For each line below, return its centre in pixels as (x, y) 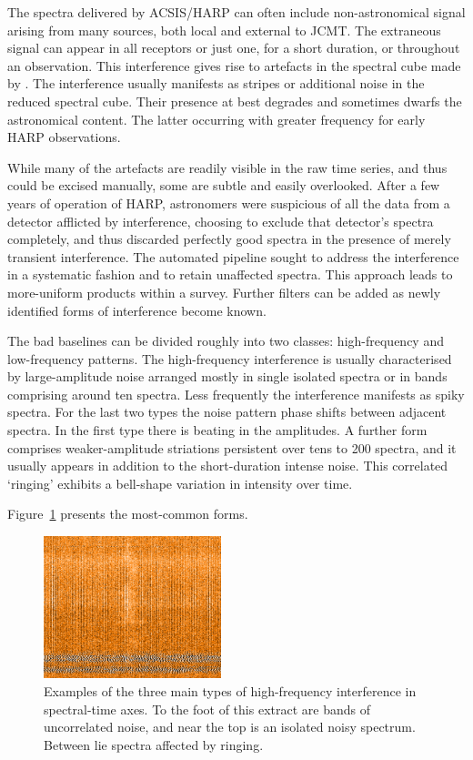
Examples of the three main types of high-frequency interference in (230, 690)
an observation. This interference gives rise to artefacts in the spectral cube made (234, 65)
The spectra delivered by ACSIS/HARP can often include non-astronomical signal (236, 12)
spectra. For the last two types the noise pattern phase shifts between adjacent (227, 412)
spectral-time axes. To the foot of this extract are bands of (207, 709)
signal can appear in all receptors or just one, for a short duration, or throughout (234, 48)
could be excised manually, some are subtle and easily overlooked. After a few (224, 185)
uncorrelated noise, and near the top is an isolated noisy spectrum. (230, 727)
